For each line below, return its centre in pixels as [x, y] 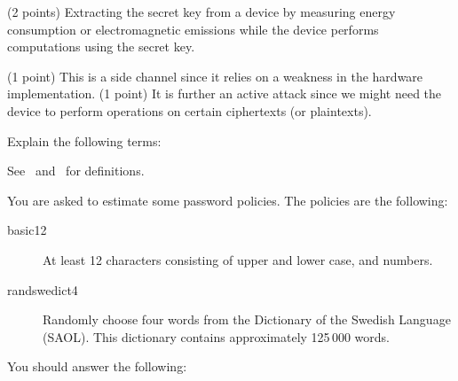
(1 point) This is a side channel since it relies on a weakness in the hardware [215, 76]
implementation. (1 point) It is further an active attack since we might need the [225, 93]
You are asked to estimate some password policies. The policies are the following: [228, 200]
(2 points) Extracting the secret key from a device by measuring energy [201, 12]
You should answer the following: [97, 366]
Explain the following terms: [84, 140]
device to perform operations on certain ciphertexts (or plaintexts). [190, 110]
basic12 [27, 230]
